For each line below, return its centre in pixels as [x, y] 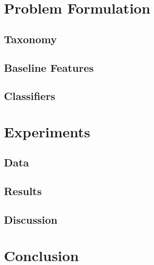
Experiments [47, 131]
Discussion [31, 220]
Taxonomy [31, 39]
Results [23, 191]
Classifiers [30, 96]
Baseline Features [49, 67]
